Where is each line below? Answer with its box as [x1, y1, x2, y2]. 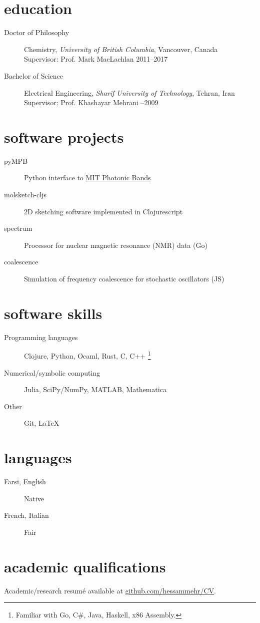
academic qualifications [4, 556, 166, 576]
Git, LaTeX [24, 418, 59, 428]
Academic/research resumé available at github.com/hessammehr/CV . [4, 585, 216, 595]
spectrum [4, 223, 32, 233]
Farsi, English [4, 476, 46, 487]
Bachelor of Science [4, 70, 63, 81]
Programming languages [4, 332, 78, 342]
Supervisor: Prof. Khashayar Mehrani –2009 [24, 97, 158, 108]
